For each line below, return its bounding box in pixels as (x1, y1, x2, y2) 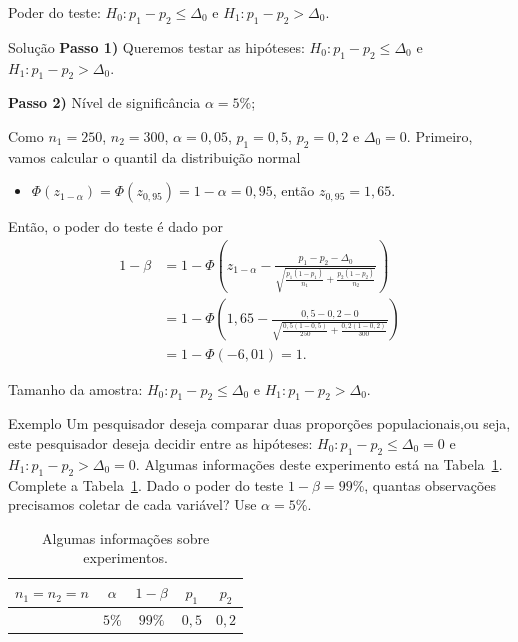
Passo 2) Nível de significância (8, 92, 201, 113)
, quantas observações (364, 474, 497, 495)
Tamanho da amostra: (8, 378, 143, 399)
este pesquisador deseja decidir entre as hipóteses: (8, 432, 313, 453)
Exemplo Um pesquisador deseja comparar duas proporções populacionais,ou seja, (8, 413, 511, 434)
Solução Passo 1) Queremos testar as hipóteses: (8, 36, 305, 57)
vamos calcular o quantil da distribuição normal (8, 146, 301, 167)
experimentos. (83, 547, 168, 568)
